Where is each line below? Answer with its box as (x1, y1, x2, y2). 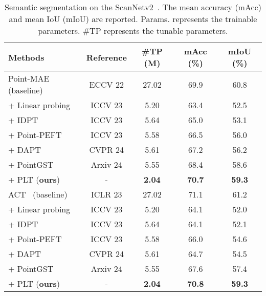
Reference (86, 51, 127, 63)
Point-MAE (8, 72, 50, 84)
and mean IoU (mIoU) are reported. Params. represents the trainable (9, 13, 257, 25)
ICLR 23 (91, 188, 122, 200)
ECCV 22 (89, 78, 124, 90)
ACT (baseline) (8, 188, 68, 200)
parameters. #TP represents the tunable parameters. (38, 25, 228, 36)
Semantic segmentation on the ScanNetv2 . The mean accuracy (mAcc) (5, 1, 261, 13)
